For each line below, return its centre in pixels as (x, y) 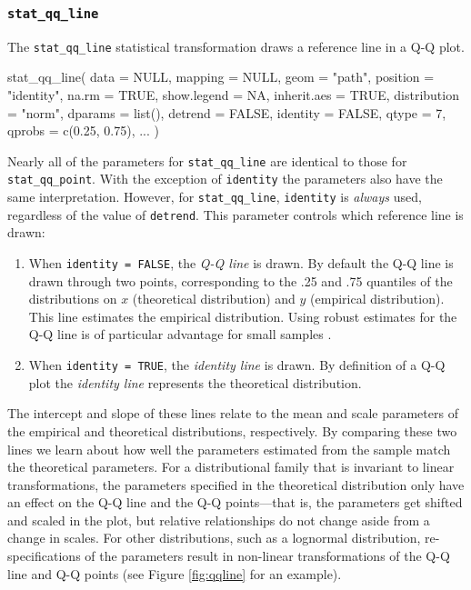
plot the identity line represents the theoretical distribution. (195, 382)
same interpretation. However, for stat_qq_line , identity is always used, (215, 197)
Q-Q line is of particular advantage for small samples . (180, 334)
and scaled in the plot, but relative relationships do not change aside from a (219, 520)
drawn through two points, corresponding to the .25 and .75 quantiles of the (241, 280)
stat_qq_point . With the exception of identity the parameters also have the (225, 179)
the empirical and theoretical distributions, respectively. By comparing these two (232, 430)
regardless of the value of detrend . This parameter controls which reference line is (235, 214)
